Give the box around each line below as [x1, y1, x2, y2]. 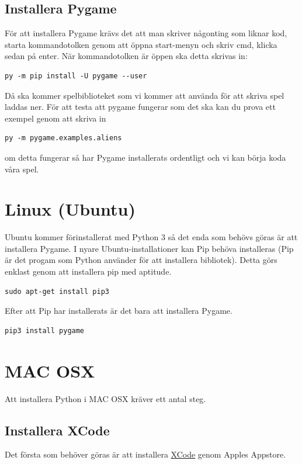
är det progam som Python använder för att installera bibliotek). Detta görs [5, 254, 277, 266]
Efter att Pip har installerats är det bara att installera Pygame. [5, 304, 232, 317]
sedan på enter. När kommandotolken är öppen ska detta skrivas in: [5, 50, 248, 62]
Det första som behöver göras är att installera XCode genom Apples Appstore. [5, 448, 286, 460]
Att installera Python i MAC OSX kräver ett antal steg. [5, 392, 206, 404]
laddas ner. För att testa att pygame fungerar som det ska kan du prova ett [5, 101, 276, 113]
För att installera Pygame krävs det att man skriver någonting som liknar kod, [5, 27, 287, 39]
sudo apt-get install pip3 [5, 287, 109, 296]
